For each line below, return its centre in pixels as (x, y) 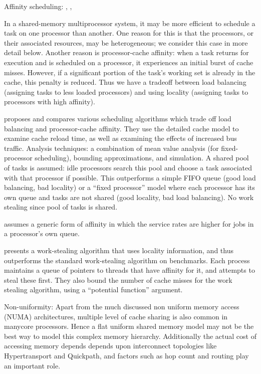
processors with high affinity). (50, 102)
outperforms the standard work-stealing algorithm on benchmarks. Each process (127, 260)
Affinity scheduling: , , (38, 6)
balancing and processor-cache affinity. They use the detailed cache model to (121, 128)
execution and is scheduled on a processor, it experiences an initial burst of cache (129, 62)
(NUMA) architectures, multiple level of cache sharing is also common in (116, 316)
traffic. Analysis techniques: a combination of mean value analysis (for (111, 148)
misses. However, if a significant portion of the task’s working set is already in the (130, 72)
